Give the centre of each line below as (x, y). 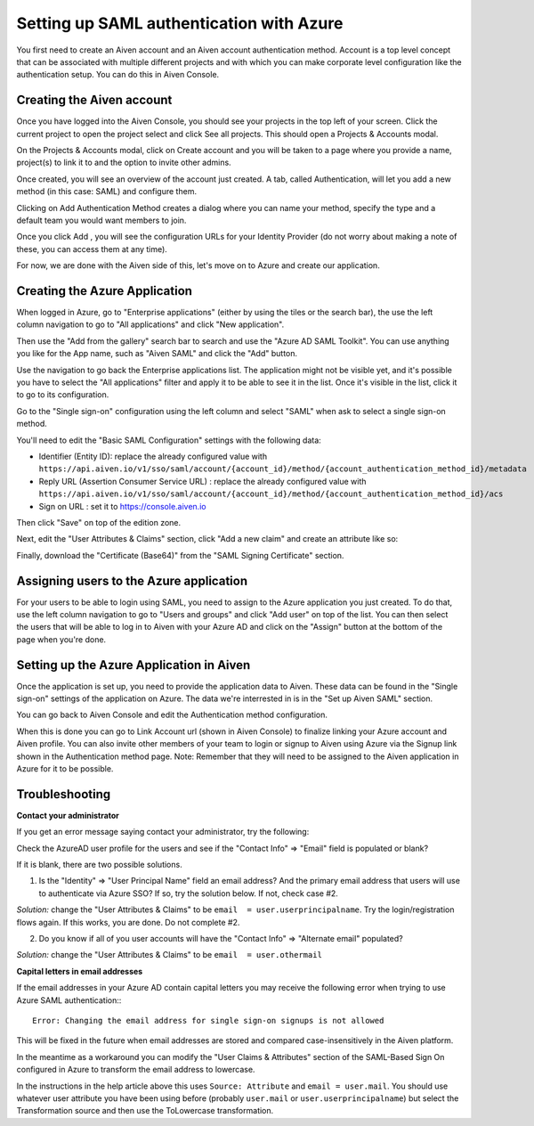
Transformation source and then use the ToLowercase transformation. (145, 1111)
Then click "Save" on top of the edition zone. (99, 522)
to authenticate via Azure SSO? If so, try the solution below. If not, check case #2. (188, 893)
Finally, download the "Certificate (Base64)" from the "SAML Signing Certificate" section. (180, 555)
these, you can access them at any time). (92, 249)
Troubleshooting (64, 794)
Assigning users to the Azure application (132, 580)
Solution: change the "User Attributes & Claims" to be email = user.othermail (169, 955)
